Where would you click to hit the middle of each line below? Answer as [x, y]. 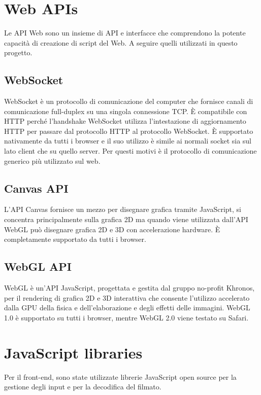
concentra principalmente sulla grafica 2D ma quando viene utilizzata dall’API [126, 219]
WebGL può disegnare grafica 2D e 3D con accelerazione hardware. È [112, 229]
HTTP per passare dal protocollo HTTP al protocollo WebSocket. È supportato [129, 131]
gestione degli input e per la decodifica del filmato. [83, 387]
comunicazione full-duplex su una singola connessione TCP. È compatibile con [126, 111]
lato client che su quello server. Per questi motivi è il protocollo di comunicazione [130, 151]
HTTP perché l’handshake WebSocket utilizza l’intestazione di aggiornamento [125, 121]
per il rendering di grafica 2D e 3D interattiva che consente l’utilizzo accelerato [127, 297]
